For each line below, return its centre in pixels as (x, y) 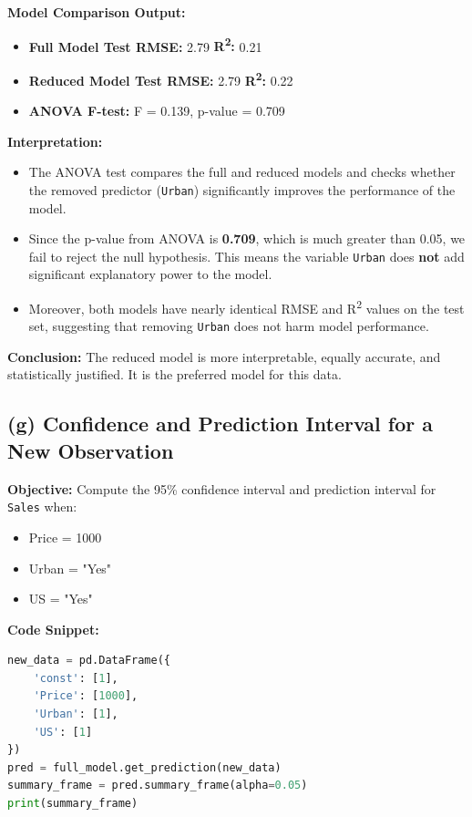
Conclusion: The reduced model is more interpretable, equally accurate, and (224, 356)
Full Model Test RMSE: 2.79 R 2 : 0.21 (145, 45)
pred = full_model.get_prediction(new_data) (144, 767)
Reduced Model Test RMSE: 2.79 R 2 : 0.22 (161, 78)
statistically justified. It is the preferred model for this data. (174, 374)
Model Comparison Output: (97, 12)
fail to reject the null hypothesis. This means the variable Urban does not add (246, 256)
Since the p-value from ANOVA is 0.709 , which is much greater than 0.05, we (247, 238)
